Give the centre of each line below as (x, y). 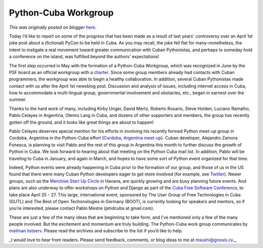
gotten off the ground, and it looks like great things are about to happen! (81, 122)
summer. (18, 99)
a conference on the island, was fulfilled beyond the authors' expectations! (84, 57)
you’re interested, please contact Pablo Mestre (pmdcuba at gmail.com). (82, 208)
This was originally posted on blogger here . (53, 27)
